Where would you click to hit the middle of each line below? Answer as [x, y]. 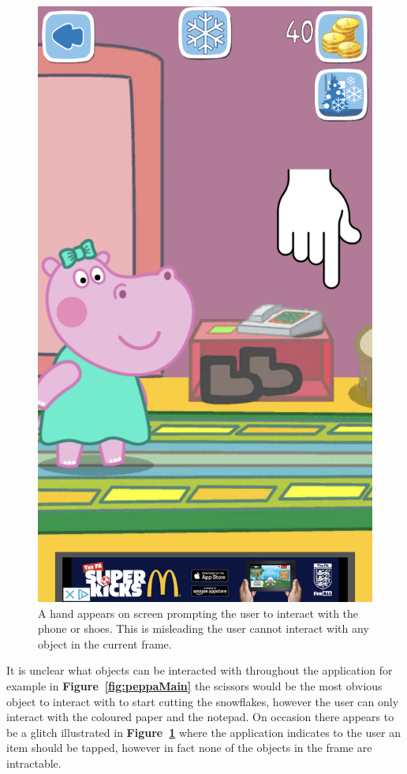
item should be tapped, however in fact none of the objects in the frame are [189, 748]
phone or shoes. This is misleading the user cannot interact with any [203, 628]
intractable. [34, 763]
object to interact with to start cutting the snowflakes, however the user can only [203, 701]
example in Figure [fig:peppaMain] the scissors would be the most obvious [194, 686]
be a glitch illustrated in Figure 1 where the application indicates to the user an [203, 732]
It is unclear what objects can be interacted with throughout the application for [200, 670]
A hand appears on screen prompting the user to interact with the [198, 613]
